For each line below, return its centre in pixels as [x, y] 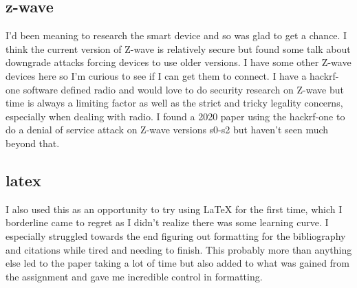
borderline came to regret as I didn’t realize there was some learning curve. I [167, 222]
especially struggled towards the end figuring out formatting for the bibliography [176, 235]
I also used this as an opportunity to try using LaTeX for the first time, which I [174, 209]
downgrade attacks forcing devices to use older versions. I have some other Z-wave [178, 62]
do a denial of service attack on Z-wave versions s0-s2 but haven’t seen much [167, 130]
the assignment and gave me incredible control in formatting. [134, 276]
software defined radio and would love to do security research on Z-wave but [183, 89]
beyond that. [33, 143]
